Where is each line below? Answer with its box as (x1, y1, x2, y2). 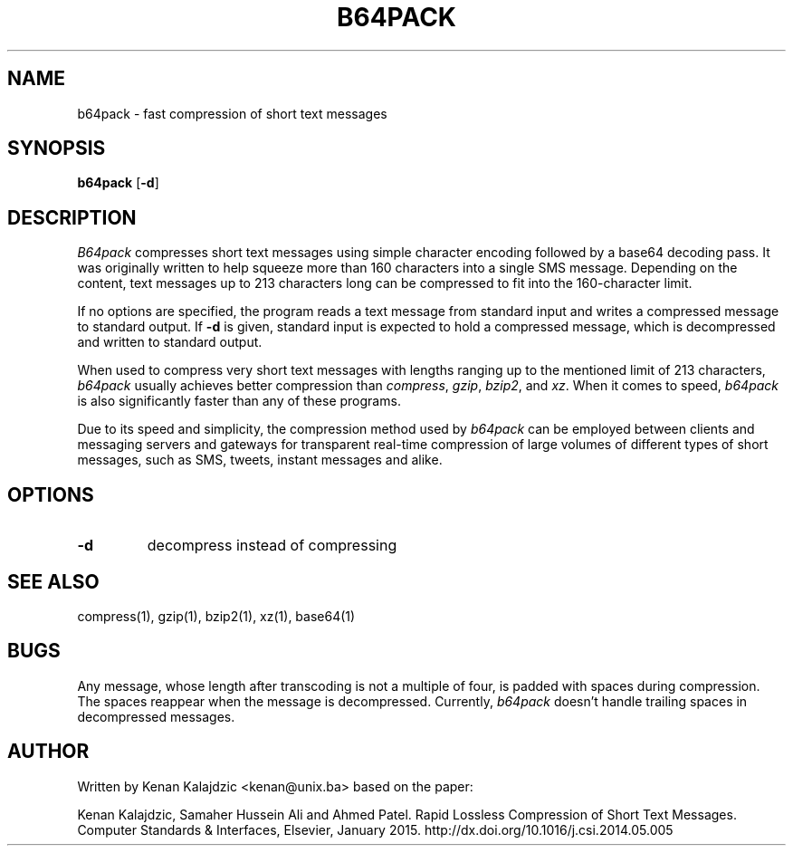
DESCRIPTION (7, 206, 137, 229)
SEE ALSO (7, 570, 100, 593)
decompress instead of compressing (147, 536, 397, 555)
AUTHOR (7, 740, 90, 763)
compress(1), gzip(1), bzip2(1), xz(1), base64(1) (77, 608, 356, 624)
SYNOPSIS (7, 137, 106, 160)
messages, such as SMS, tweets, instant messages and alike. (77, 452, 443, 468)
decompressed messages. (77, 708, 235, 724)
